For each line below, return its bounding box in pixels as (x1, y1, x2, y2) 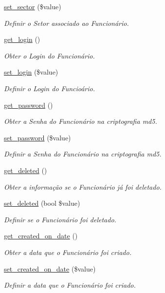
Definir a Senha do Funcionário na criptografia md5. (4, 149, 162, 159)
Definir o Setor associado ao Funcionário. (4, 18, 129, 28)
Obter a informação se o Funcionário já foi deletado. (4, 181, 162, 192)
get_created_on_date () (4, 231, 78, 241)
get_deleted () (4, 165, 47, 175)
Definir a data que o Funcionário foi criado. (4, 280, 136, 290)
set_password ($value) (4, 132, 71, 142)
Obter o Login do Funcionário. (4, 50, 95, 60)
